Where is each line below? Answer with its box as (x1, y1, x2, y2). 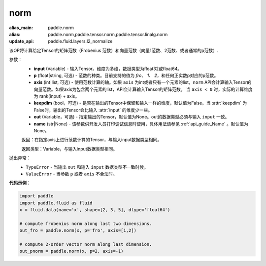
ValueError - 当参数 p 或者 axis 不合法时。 (26, 171, 118, 177)
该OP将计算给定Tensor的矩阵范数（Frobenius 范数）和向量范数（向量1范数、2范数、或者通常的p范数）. (9, 47, 219, 53)
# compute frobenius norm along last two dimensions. (19, 221, 152, 227)
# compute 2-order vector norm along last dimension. (19, 242, 152, 247)
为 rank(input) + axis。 (33, 93, 80, 99)
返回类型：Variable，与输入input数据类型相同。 (21, 146, 118, 152)
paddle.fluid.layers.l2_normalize (48, 38, 113, 44)
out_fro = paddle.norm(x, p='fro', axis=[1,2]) (19, 228, 136, 233)
